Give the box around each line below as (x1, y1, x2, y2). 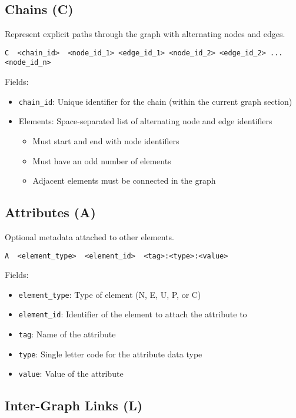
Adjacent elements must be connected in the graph (32, 174, 216, 187)
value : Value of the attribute (18, 367, 124, 380)
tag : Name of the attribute (18, 328, 116, 340)
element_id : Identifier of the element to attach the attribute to (18, 308, 247, 320)
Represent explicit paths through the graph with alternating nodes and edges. (5, 28, 285, 40)
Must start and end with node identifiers (32, 134, 179, 147)
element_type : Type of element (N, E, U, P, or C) (18, 288, 201, 300)
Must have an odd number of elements (32, 154, 171, 167)
